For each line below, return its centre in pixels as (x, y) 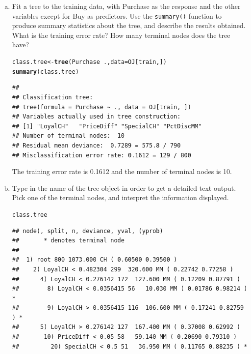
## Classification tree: (52, 97)
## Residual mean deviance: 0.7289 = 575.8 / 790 (96, 145)
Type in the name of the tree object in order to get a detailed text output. (124, 188)
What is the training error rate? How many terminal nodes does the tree (121, 35)
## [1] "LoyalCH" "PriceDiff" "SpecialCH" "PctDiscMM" (107, 126)
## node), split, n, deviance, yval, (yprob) (88, 231)
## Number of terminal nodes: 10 (68, 136)
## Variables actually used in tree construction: (96, 117)
